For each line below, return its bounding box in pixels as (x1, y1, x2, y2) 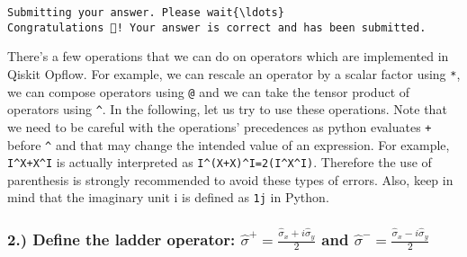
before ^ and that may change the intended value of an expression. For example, (7, 135, 450, 154)
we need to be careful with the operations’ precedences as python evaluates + (7, 117, 432, 136)
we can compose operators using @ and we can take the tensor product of (7, 82, 410, 101)
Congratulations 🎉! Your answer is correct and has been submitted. (7, 21, 427, 34)
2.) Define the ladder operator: (7, 227, 236, 250)
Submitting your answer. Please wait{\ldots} (7, 6, 284, 19)
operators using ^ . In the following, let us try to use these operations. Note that (7, 100, 447, 119)
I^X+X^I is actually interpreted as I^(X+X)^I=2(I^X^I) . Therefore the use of (7, 153, 432, 172)
